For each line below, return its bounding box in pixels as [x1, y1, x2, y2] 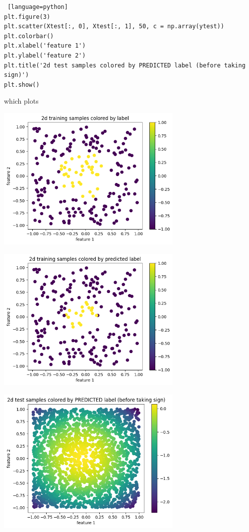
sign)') [4, 71, 29, 79]
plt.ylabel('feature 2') [4, 52, 86, 59]
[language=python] [7, 3, 68, 10]
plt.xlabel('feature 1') [4, 42, 86, 50]
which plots [4, 96, 39, 106]
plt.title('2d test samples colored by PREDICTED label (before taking [4, 61, 246, 69]
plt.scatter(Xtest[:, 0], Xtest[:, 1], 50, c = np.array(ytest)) [4, 23, 224, 30]
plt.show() [4, 81, 40, 88]
